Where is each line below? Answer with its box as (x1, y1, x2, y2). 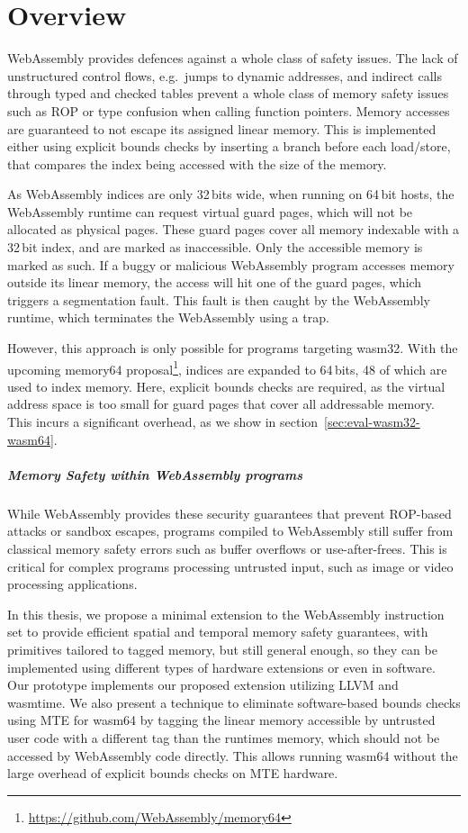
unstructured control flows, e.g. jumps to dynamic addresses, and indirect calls (7, 66, 442, 85)
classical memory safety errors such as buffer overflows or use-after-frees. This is (7, 539, 447, 557)
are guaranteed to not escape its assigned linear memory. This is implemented (7, 119, 436, 138)
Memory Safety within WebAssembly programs (7, 465, 303, 484)
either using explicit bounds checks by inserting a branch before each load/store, (7, 137, 451, 156)
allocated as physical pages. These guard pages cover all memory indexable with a (7, 220, 460, 239)
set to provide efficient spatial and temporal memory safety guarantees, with (7, 622, 428, 641)
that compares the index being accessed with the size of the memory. (7, 154, 387, 173)
